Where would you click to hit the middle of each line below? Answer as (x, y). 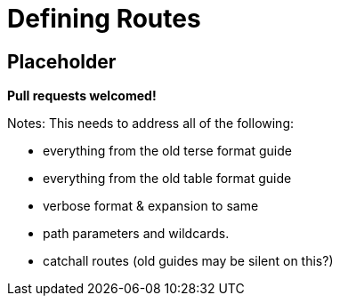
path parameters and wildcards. (136, 234)
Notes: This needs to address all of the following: (151, 124)
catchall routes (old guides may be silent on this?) (188, 261)
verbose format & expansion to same (151, 206)
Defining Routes (104, 19)
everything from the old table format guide (167, 179)
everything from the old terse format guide (167, 151)
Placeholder (62, 61)
